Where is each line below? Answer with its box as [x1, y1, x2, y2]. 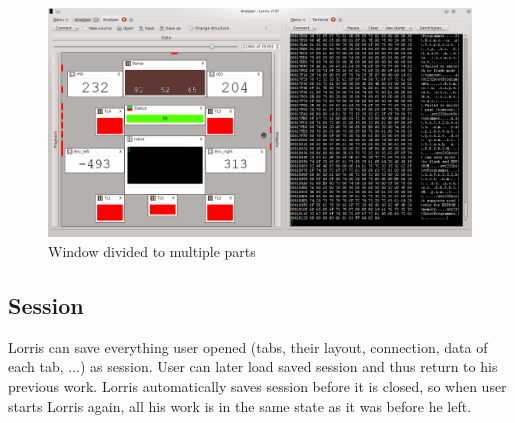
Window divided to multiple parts [48, 240, 256, 261]
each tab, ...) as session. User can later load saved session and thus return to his [8, 356, 498, 377]
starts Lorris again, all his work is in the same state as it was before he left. [8, 395, 472, 416]
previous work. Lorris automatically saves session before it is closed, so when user [8, 375, 507, 396]
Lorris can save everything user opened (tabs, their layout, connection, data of [8, 336, 488, 357]
